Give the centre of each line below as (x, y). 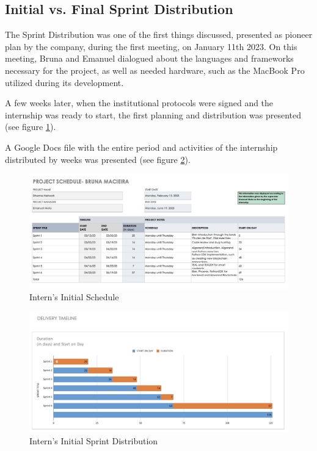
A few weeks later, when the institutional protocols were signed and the (139, 103)
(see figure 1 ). (31, 127)
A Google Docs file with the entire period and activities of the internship (141, 147)
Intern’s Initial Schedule (74, 297)
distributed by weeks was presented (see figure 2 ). (98, 159)
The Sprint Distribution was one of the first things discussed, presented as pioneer (159, 34)
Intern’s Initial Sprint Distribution (94, 440)
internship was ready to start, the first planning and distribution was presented (153, 114)
